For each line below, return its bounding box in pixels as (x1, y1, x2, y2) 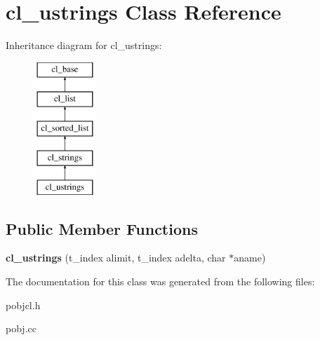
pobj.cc (6, 321, 36, 336)
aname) (234, 250, 266, 265)
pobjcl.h (6, 297, 41, 312)
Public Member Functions (6, 217, 198, 239)
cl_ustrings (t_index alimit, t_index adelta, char (6, 250, 226, 265)
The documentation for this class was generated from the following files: (6, 274, 315, 289)
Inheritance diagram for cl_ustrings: (6, 38, 162, 53)
